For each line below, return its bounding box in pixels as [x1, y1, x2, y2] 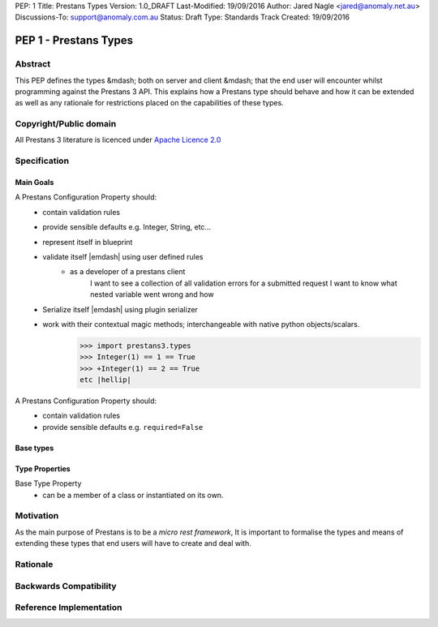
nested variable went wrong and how [90, 290, 214, 299]
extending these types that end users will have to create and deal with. [15, 539, 251, 548]
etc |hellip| [79, 376, 131, 384]
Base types [15, 443, 54, 453]
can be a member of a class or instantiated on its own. [42, 490, 224, 500]
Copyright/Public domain [15, 118, 117, 130]
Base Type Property [15, 479, 82, 488]
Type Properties [15, 463, 71, 474]
